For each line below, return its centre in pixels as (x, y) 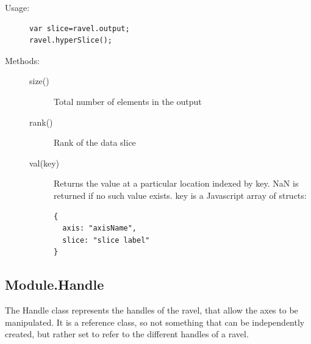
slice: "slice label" (106, 240)
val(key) (44, 163)
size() (39, 81)
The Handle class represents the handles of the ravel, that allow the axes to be (152, 310)
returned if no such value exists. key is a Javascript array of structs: (180, 195)
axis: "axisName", (100, 228)
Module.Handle (55, 285)
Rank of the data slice (95, 142)
